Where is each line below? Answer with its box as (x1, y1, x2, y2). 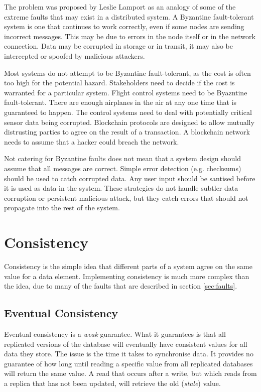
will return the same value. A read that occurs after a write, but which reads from (4, 368, 257, 378)
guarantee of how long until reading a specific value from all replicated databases (4, 358, 253, 368)
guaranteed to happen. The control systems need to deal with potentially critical (4, 106, 252, 117)
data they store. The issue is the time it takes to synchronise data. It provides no (4, 348, 253, 359)
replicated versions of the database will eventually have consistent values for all (4, 338, 247, 349)
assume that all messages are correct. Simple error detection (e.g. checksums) (4, 163, 241, 173)
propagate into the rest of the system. (4, 202, 120, 213)
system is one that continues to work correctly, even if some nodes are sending (4, 21, 244, 32)
